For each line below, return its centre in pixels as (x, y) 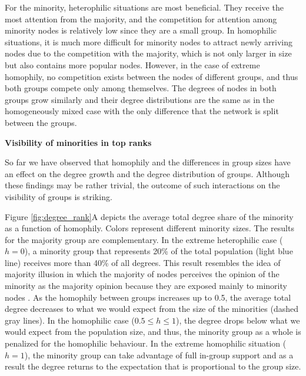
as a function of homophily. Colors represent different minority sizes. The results (149, 228)
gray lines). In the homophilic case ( (70, 320)
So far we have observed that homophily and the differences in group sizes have (148, 162)
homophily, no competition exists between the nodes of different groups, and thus (152, 76)
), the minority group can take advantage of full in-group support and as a (159, 355)
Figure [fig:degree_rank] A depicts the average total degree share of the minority (149, 216)
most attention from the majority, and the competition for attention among (141, 19)
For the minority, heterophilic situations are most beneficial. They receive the (144, 7)
